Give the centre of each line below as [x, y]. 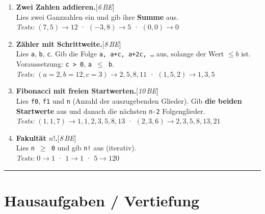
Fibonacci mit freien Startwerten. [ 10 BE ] [87, 91]
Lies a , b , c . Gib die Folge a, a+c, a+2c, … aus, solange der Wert [120, 54]
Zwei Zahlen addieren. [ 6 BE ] [65, 7]
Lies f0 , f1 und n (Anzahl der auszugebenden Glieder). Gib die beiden [129, 100]
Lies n [25, 148]
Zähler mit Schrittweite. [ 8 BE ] [69, 43]
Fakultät [31, 137]
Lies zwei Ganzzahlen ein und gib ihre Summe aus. [97, 17]
